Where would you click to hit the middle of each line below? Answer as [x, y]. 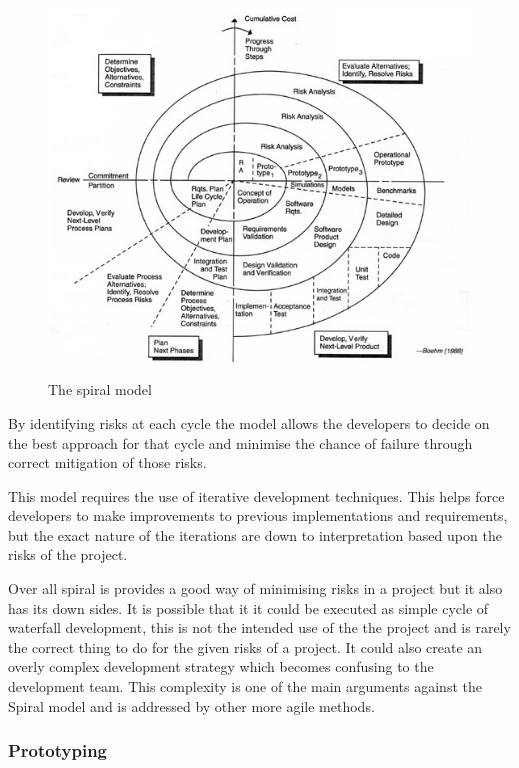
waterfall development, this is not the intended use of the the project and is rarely [259, 627]
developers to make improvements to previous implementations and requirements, [258, 515]
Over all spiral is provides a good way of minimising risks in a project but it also [255, 588]
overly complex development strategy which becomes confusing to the [221, 666]
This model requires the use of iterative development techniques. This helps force [256, 495]
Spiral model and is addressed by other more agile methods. [191, 705]
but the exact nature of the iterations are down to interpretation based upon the [255, 534]
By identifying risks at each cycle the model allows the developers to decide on [249, 422]
